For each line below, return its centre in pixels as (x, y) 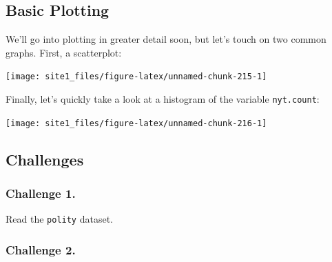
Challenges (45, 159)
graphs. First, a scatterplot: (64, 52)
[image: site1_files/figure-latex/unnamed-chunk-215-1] (136, 77)
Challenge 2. (41, 249)
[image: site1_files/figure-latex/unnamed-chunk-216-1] (136, 123)
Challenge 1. (41, 193)
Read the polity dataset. (59, 219)
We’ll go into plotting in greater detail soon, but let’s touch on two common (166, 39)
